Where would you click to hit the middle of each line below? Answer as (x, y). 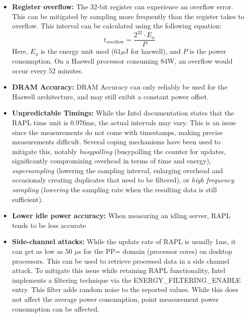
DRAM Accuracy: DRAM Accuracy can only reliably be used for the (120, 87)
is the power (208, 51)
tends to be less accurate (49, 225)
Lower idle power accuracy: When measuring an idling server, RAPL (121, 215)
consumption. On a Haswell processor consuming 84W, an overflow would (122, 60)
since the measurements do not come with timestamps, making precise (117, 132)
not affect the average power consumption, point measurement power (115, 299)
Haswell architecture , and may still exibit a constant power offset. (110, 96)
